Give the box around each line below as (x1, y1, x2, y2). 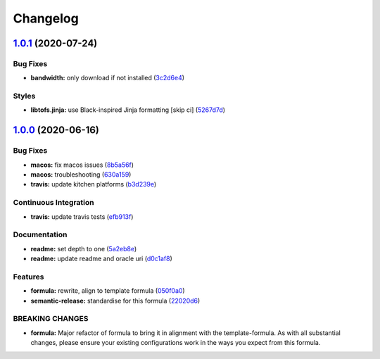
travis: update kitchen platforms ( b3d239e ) (30, 180, 157, 189)
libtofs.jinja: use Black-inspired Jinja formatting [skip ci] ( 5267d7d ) (30, 106, 225, 114)
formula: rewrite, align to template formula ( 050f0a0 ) (30, 286, 186, 295)
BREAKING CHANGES (13, 314, 89, 324)
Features (13, 272, 44, 282)
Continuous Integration (13, 198, 94, 208)
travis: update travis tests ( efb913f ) (30, 212, 134, 221)
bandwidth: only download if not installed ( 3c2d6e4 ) (30, 74, 185, 82)
